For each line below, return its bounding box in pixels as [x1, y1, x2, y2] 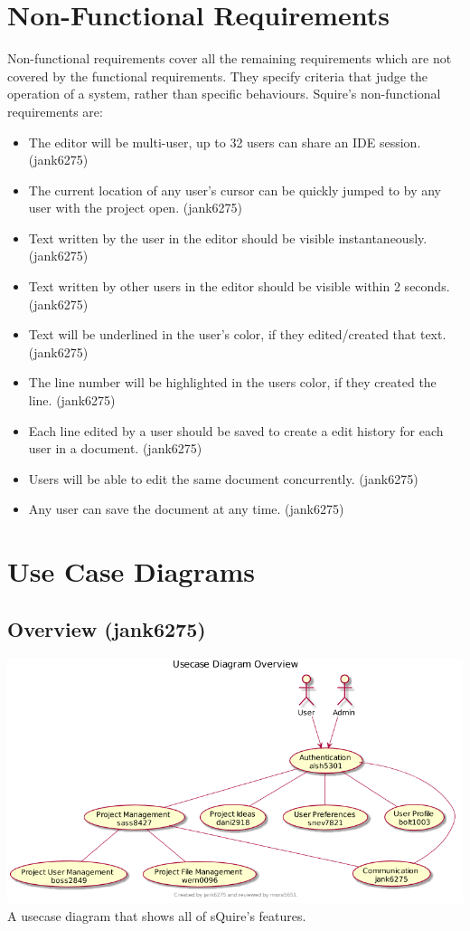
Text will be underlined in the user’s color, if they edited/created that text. [28, 325, 446, 344]
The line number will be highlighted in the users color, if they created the [28, 373, 437, 392]
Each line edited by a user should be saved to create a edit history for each [28, 421, 444, 440]
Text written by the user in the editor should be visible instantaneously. [28, 228, 428, 247]
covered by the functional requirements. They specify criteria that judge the [7, 66, 428, 85]
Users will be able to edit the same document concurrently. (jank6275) [28, 469, 418, 488]
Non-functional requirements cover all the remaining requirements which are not [7, 49, 452, 68]
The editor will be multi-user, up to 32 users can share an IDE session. [28, 132, 421, 151]
